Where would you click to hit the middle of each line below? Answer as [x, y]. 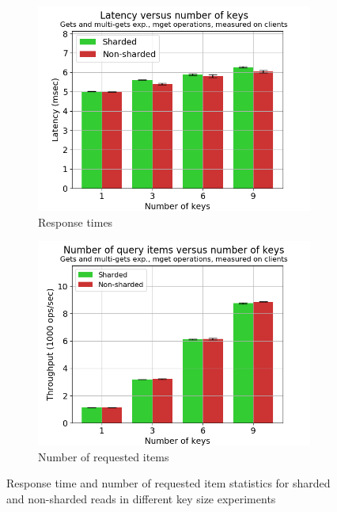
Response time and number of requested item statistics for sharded [168, 483]
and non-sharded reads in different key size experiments [141, 498]
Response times [76, 222]
